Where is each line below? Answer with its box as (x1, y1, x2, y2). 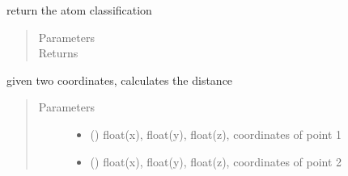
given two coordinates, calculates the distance (6, 71, 233, 88)
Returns (38, 44, 79, 61)
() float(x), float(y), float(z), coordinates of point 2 (90, 153, 342, 170)
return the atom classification (6, 2, 152, 18)
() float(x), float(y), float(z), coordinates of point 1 (90, 125, 342, 142)
